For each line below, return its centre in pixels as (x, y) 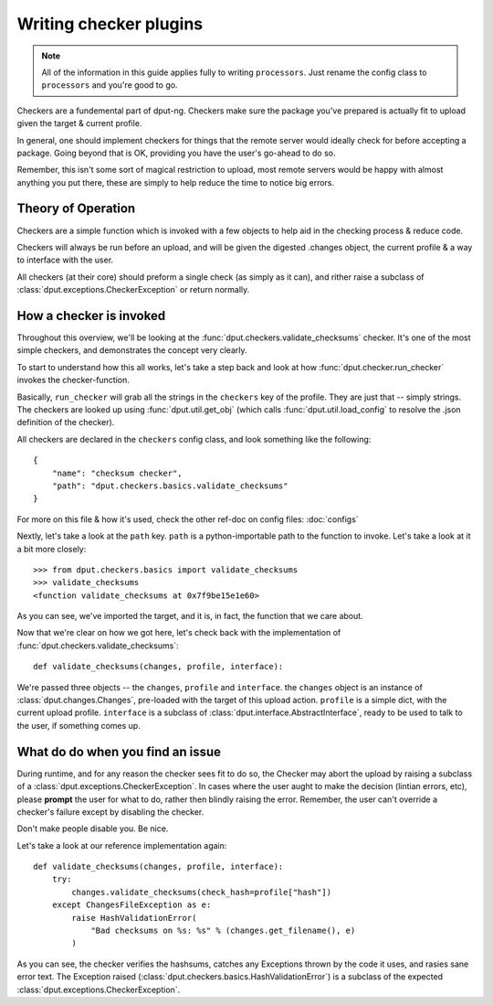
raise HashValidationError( (134, 918)
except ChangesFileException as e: (131, 905)
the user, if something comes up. (79, 725)
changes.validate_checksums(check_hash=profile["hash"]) (202, 892)
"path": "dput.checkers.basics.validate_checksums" (170, 486)
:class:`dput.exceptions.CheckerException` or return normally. (133, 290)
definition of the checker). (66, 422)
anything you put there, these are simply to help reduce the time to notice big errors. (176, 182)
